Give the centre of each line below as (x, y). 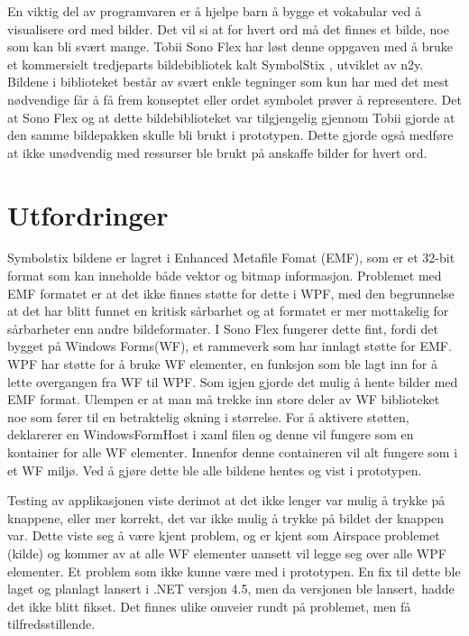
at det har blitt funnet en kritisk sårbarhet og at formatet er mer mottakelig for (228, 311)
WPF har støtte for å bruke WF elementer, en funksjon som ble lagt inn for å (223, 364)
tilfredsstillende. (51, 624)
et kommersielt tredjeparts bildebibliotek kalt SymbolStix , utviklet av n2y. (216, 64)
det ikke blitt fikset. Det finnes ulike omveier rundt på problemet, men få (209, 606)
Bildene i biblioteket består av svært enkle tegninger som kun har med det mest (228, 82)
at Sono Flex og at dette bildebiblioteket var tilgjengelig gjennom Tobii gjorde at (231, 117)
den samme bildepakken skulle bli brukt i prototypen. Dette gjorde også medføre (230, 135)
